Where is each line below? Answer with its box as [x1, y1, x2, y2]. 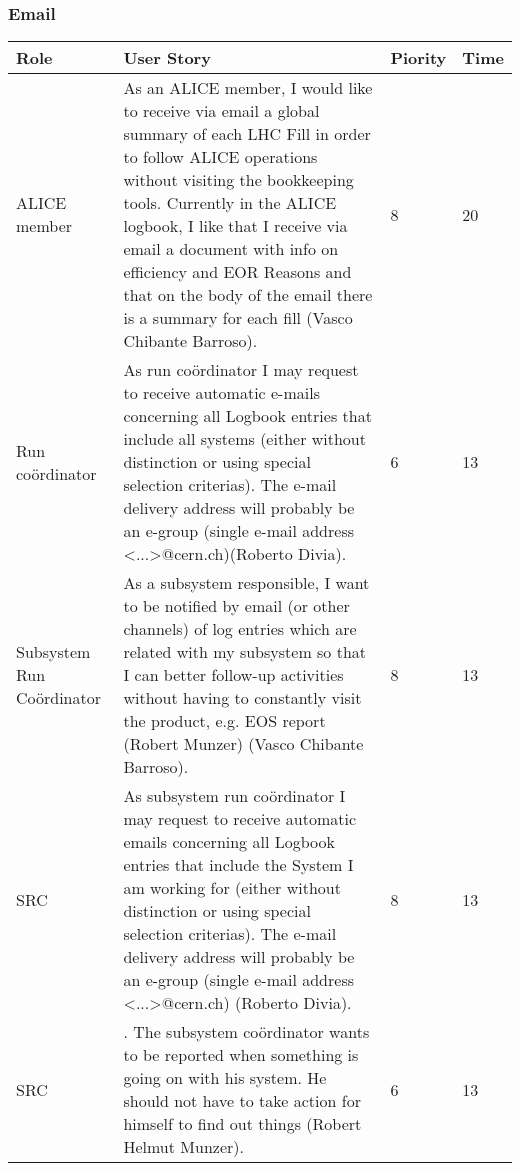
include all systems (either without [123, 427, 366, 451]
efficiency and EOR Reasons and [123, 260, 352, 284]
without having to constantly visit [123, 686, 362, 710]
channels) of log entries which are [123, 617, 357, 641]
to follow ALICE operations [123, 145, 318, 169]
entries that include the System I [123, 853, 354, 877]
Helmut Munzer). [123, 1135, 244, 1159]
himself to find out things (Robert [123, 1112, 362, 1136]
